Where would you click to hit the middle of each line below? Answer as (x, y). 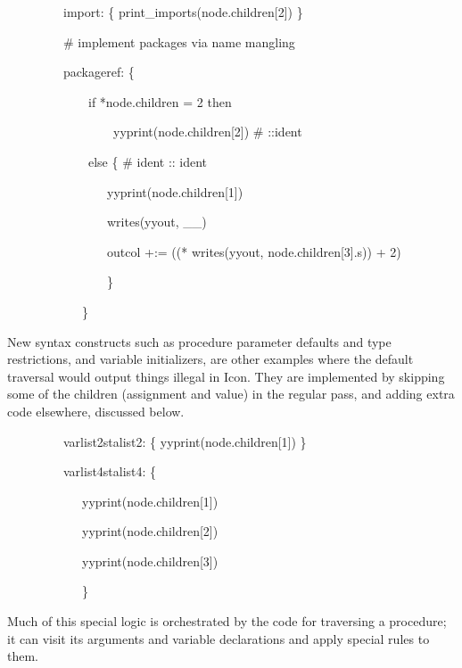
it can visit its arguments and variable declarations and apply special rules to (219, 638)
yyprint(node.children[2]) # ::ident (207, 132)
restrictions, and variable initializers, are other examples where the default (210, 359)
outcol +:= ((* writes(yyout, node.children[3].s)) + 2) (254, 251)
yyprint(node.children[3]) (150, 561)
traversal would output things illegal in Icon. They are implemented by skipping (226, 376)
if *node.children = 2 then (160, 101)
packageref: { (99, 72)
